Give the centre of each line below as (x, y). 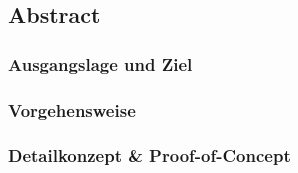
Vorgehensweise (72, 109)
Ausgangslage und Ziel (100, 63)
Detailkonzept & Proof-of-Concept (149, 155)
